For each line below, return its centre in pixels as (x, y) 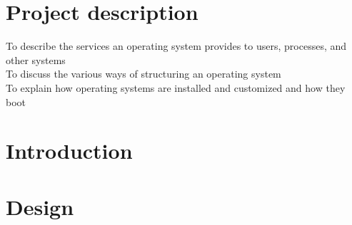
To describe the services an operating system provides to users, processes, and (176, 46)
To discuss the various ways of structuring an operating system (144, 74)
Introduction (69, 151)
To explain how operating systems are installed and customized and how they (176, 87)
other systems (36, 59)
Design (40, 206)
